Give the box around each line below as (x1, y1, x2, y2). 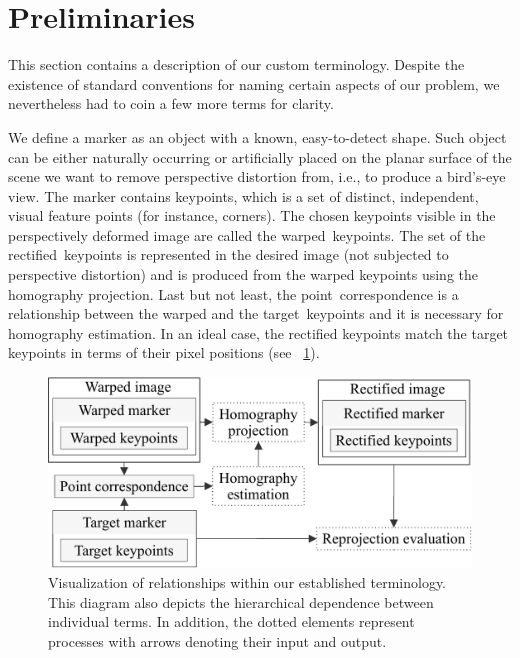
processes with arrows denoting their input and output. (48, 630, 387, 651)
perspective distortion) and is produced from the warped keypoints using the (8, 264, 479, 285)
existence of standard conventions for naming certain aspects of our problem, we (8, 73, 500, 94)
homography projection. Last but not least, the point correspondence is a (8, 283, 459, 304)
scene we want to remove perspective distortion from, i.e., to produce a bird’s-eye (8, 166, 506, 187)
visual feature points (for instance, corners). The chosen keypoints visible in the (8, 205, 496, 226)
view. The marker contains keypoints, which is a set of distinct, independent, (8, 185, 479, 206)
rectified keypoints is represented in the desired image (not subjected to (8, 244, 449, 265)
